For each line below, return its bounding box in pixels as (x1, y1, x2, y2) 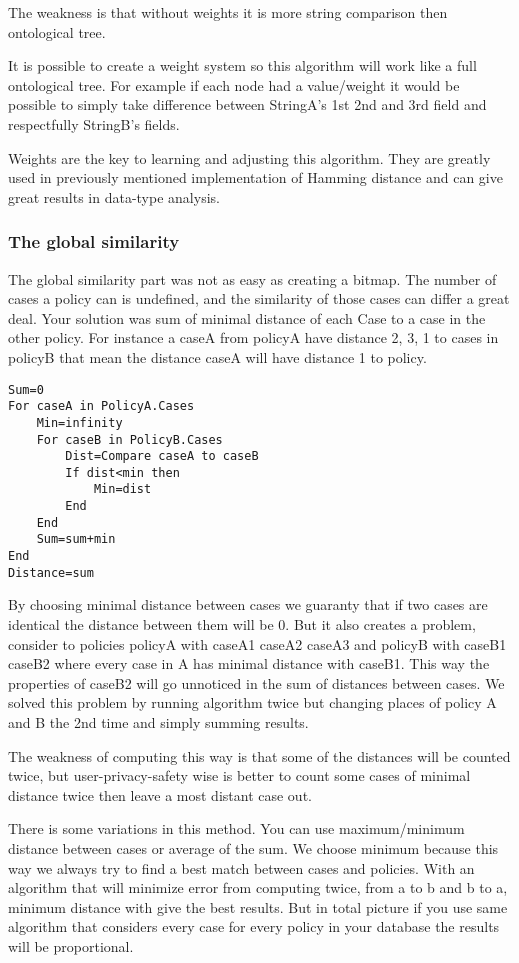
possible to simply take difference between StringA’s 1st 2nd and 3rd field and (8, 94, 487, 115)
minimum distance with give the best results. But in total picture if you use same (8, 896, 508, 917)
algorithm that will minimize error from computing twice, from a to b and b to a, (8, 877, 508, 898)
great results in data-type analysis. (8, 186, 220, 207)
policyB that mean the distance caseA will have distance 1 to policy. (8, 346, 427, 367)
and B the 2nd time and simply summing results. (8, 711, 309, 732)
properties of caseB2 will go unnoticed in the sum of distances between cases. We (8, 672, 505, 693)
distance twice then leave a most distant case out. (8, 784, 312, 805)
